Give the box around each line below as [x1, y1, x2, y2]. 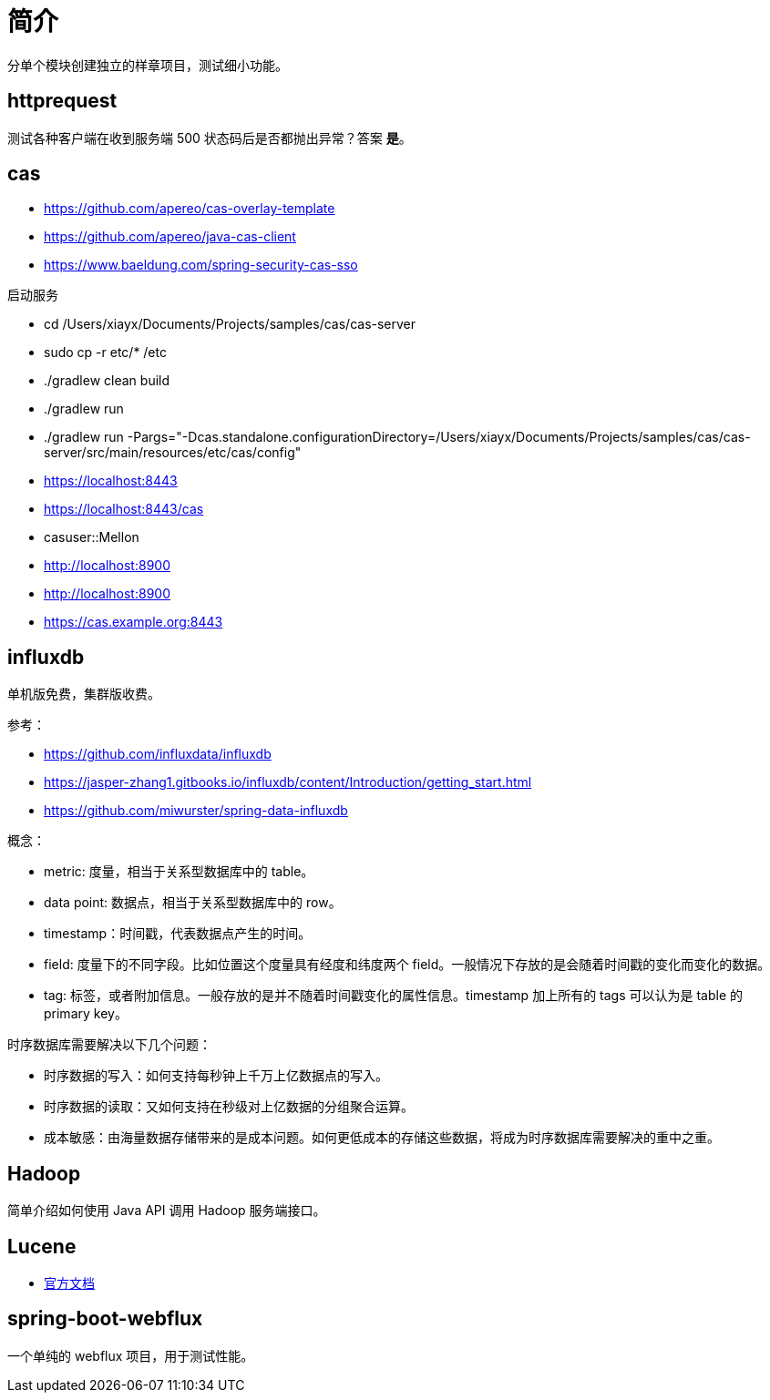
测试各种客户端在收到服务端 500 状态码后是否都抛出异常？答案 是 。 [7, 129, 412, 146]
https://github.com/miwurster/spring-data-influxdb [44, 802, 348, 819]
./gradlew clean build [44, 373, 170, 389]
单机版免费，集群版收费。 [7, 686, 160, 702]
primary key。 [44, 1006, 128, 1022]
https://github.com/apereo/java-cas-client [44, 229, 296, 245]
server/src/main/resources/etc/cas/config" [44, 445, 302, 461]
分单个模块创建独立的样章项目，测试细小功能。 [7, 56, 288, 73]
